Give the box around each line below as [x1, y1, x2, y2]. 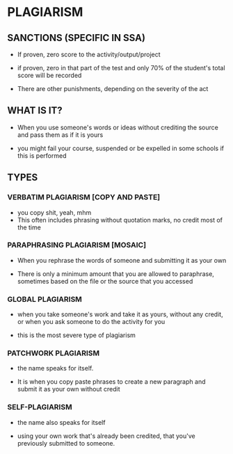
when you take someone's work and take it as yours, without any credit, [17, 310, 224, 318]
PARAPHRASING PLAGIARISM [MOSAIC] [7, 241, 147, 250]
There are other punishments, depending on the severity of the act [17, 85, 209, 92]
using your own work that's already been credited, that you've [17, 432, 196, 440]
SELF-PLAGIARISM [7, 403, 72, 412]
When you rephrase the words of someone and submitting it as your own [17, 256, 227, 264]
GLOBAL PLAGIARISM [7, 294, 82, 304]
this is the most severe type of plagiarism [17, 331, 136, 339]
